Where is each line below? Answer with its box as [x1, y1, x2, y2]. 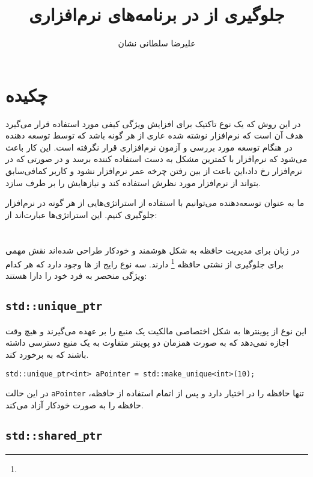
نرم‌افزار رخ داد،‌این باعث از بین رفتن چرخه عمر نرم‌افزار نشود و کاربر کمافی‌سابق [5, 164, 302, 177]
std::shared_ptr [5, 429, 103, 442]
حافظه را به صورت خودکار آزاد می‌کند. [5, 398, 144, 411]
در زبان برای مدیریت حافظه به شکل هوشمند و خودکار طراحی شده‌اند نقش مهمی [5, 243, 300, 256]
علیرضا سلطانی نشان [118, 37, 196, 49]
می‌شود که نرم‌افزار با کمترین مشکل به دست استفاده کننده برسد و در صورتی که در [5, 152, 308, 165]
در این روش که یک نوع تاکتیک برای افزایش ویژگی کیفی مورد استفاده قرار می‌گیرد [5, 117, 301, 129]
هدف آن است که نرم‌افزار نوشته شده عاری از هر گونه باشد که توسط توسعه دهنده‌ [5, 129, 303, 142]
